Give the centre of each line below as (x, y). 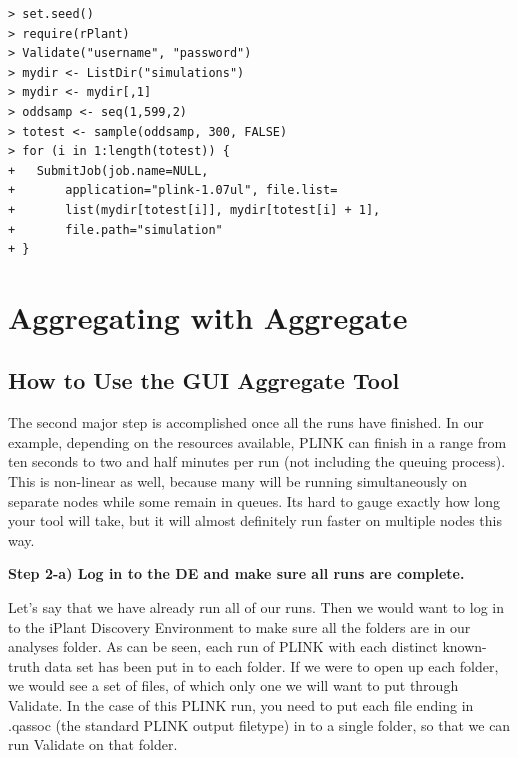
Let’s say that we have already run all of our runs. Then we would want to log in (256, 607)
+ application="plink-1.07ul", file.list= (173, 190)
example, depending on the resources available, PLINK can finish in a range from (257, 441)
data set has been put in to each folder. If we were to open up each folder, (271, 665)
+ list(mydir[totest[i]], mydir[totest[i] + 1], (194, 209)
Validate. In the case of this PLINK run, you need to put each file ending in (241, 705)
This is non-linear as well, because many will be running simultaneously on (238, 481)
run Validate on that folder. (93, 744)
